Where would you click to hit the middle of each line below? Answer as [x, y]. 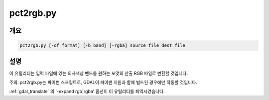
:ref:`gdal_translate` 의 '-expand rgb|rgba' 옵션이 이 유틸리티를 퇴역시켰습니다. [87, 92]
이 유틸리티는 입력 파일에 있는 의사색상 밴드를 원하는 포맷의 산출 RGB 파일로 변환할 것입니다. [99, 73]
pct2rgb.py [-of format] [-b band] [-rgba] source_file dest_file [102, 46]
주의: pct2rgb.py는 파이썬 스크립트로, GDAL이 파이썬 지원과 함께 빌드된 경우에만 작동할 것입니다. [103, 83]
